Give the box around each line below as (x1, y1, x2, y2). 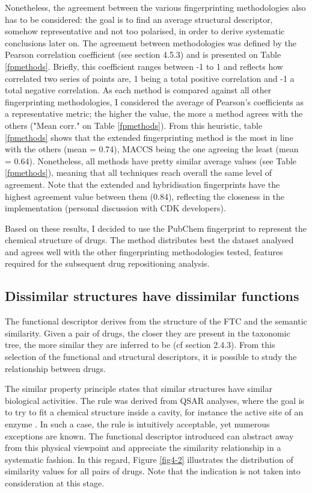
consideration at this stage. (5, 476, 105, 489)
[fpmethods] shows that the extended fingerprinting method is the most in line (5, 131, 293, 143)
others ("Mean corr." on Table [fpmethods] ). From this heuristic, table (5, 119, 263, 131)
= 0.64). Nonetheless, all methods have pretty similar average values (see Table (5, 154, 297, 167)
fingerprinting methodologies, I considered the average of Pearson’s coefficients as (5, 95, 304, 108)
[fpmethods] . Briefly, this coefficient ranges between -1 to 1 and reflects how (5, 60, 283, 72)
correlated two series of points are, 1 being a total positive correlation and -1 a (5, 72, 295, 84)
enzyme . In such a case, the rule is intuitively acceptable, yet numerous (5, 418, 270, 430)
